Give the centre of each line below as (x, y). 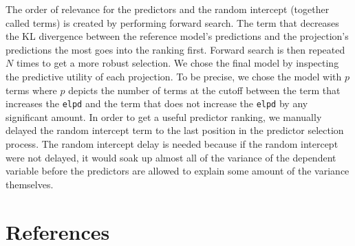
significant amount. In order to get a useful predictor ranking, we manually (164, 116)
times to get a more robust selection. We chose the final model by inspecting (177, 63)
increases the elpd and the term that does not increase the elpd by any (157, 103)
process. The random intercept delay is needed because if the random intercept (172, 144)
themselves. (30, 184)
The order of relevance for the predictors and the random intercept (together (168, 9)
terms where (31, 90)
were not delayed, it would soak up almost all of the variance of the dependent (171, 157)
